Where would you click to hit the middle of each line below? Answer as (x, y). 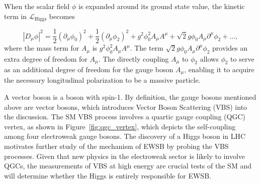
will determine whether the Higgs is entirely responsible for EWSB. (108, 175)
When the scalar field (37, 6)
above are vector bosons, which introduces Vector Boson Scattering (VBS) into (126, 107)
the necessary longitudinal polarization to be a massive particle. (102, 80)
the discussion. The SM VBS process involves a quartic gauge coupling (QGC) (125, 117)
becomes (62, 16)
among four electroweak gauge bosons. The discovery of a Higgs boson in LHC (125, 136)
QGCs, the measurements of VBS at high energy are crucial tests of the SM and (128, 166)
